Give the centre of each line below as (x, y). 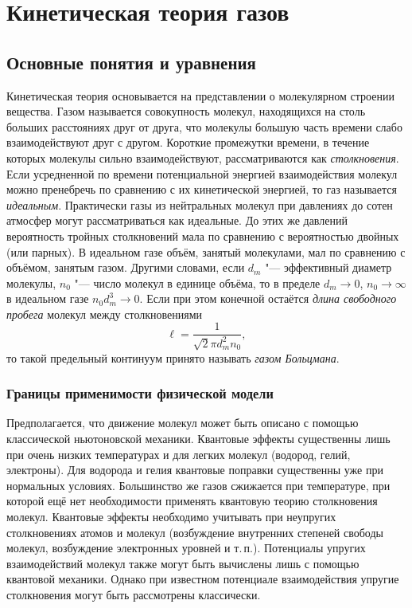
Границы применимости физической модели (140, 393)
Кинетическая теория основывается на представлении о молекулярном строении (200, 95)
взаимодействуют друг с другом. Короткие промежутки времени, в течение (188, 142)
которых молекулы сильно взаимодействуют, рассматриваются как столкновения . (203, 157)
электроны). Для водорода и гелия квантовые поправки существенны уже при (195, 470)
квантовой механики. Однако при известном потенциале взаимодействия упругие (203, 579)
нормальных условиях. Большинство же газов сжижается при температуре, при (198, 485)
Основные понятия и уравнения (131, 62)
